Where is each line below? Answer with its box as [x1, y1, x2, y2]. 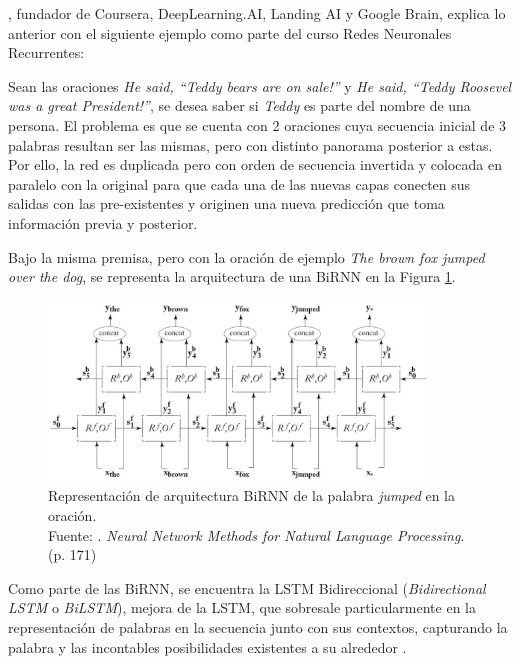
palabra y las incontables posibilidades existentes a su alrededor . [8, 636, 407, 657]
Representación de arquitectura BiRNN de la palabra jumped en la [48, 485, 456, 506]
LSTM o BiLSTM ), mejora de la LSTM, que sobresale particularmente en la [8, 597, 476, 618]
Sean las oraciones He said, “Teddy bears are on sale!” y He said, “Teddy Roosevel [8, 75, 512, 96]
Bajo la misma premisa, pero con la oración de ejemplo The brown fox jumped [8, 246, 485, 267]
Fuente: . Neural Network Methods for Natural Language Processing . [48, 524, 465, 545]
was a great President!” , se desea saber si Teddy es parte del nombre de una [8, 95, 471, 116]
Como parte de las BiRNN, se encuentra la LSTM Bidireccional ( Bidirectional [8, 577, 486, 598]
